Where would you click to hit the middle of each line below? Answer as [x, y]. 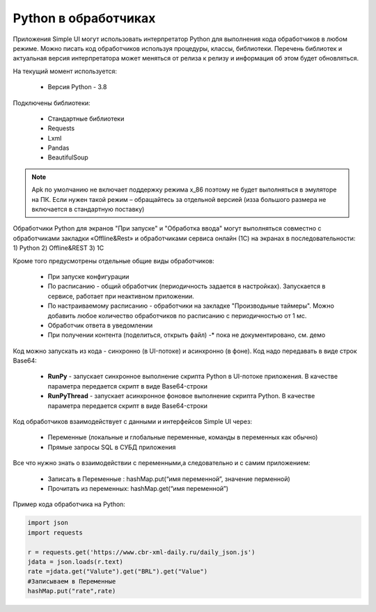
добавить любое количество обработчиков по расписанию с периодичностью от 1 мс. [177, 315]
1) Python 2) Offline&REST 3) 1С [58, 248]
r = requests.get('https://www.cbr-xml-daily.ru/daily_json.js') [141, 552]
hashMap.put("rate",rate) [72, 591]
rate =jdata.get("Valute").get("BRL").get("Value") [118, 572]
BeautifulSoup [68, 157]
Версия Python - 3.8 [77, 87]
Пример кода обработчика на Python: [69, 504]
